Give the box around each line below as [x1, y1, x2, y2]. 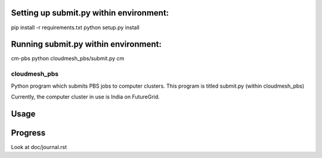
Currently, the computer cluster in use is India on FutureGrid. [11, 93, 160, 100]
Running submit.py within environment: [11, 39, 162, 49]
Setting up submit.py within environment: [11, 8, 169, 18]
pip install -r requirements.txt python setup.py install [11, 24, 140, 31]
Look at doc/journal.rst [11, 143, 67, 150]
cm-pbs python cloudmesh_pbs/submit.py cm [11, 55, 125, 62]
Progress [11, 128, 46, 138]
